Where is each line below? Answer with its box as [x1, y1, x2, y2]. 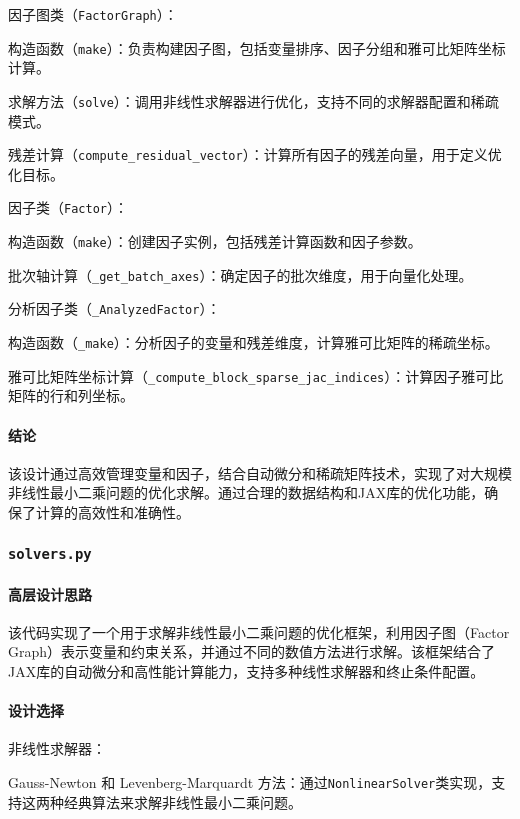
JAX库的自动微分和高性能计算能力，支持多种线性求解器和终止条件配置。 [8, 660, 485, 681]
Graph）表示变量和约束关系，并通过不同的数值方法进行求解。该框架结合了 [8, 641, 496, 662]
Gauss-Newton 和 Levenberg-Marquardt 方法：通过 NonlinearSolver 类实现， [8, 771, 492, 792]
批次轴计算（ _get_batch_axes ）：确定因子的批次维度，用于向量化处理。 [8, 264, 473, 285]
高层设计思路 [8, 583, 92, 604]
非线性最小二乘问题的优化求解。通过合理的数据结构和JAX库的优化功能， [8, 482, 485, 503]
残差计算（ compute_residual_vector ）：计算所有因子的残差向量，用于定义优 [8, 144, 502, 165]
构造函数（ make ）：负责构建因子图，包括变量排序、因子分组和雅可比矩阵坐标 [8, 37, 506, 58]
